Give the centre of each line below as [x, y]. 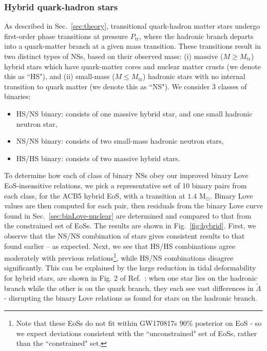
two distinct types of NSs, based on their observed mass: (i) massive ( [114, 56]
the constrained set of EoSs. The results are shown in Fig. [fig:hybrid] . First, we [130, 226]
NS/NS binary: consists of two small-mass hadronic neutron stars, [120, 141]
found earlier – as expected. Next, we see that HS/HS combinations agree [120, 246]
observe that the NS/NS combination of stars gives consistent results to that [125, 235]
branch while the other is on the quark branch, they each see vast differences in [129, 288]
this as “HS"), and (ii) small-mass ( [60, 76]
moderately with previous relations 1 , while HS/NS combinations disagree [119, 257]
